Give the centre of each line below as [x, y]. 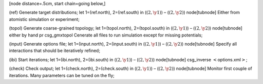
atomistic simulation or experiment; [44, 19]
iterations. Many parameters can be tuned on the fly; [62, 75]
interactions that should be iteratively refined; [55, 50]
